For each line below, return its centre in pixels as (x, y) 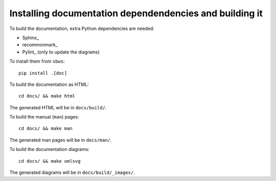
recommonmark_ (40, 45)
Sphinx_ (31, 38)
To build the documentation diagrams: (49, 149)
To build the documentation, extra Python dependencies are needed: (82, 28)
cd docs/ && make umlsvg (50, 161)
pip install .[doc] (43, 73)
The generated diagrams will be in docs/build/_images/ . (72, 172)
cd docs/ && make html (47, 96)
